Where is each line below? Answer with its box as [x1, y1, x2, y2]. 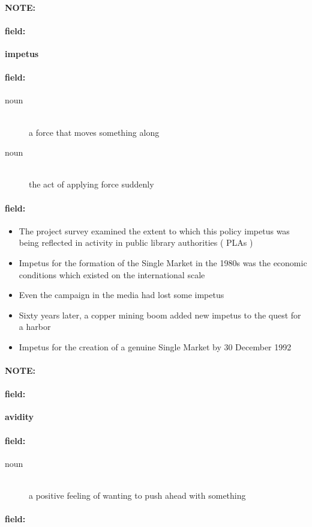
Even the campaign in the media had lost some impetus [19, 288, 224, 301]
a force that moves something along [29, 126, 160, 138]
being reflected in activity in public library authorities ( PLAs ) [19, 236, 253, 249]
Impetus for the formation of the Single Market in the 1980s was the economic [19, 256, 307, 269]
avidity [5, 410, 34, 423]
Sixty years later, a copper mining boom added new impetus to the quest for [19, 308, 301, 321]
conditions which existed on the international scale [19, 268, 205, 281]
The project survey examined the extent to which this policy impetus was [19, 224, 290, 237]
